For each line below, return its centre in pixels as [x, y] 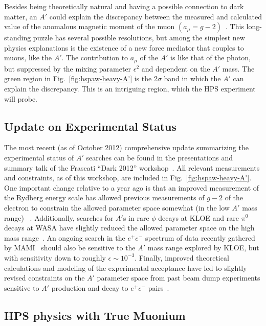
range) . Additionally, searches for [59, 217]
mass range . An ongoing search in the [65, 237]
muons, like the [28, 57]
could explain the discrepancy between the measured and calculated [156, 16]
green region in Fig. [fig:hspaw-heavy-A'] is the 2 [81, 78]
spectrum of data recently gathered [200, 237]
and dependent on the [176, 68]
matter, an [21, 16]
